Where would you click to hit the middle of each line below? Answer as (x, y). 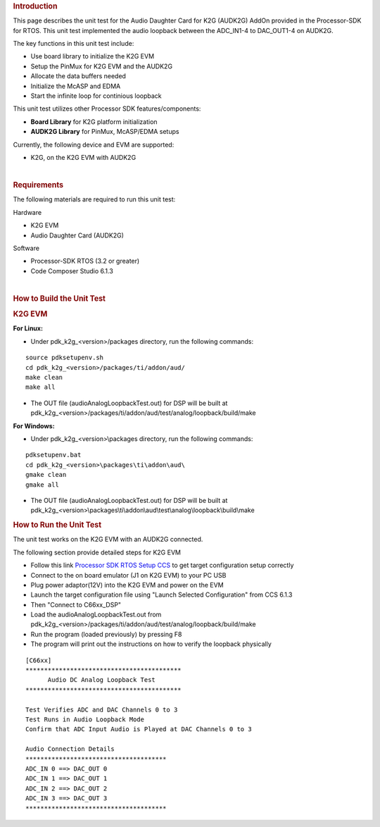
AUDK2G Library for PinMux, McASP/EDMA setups (105, 132)
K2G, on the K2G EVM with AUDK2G (83, 157)
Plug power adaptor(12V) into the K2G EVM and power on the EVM (127, 585)
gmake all (42, 485)
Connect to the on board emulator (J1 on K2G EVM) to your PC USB (128, 575)
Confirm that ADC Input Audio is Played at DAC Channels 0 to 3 (139, 729)
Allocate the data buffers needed (78, 76)
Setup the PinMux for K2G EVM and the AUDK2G (101, 66)
